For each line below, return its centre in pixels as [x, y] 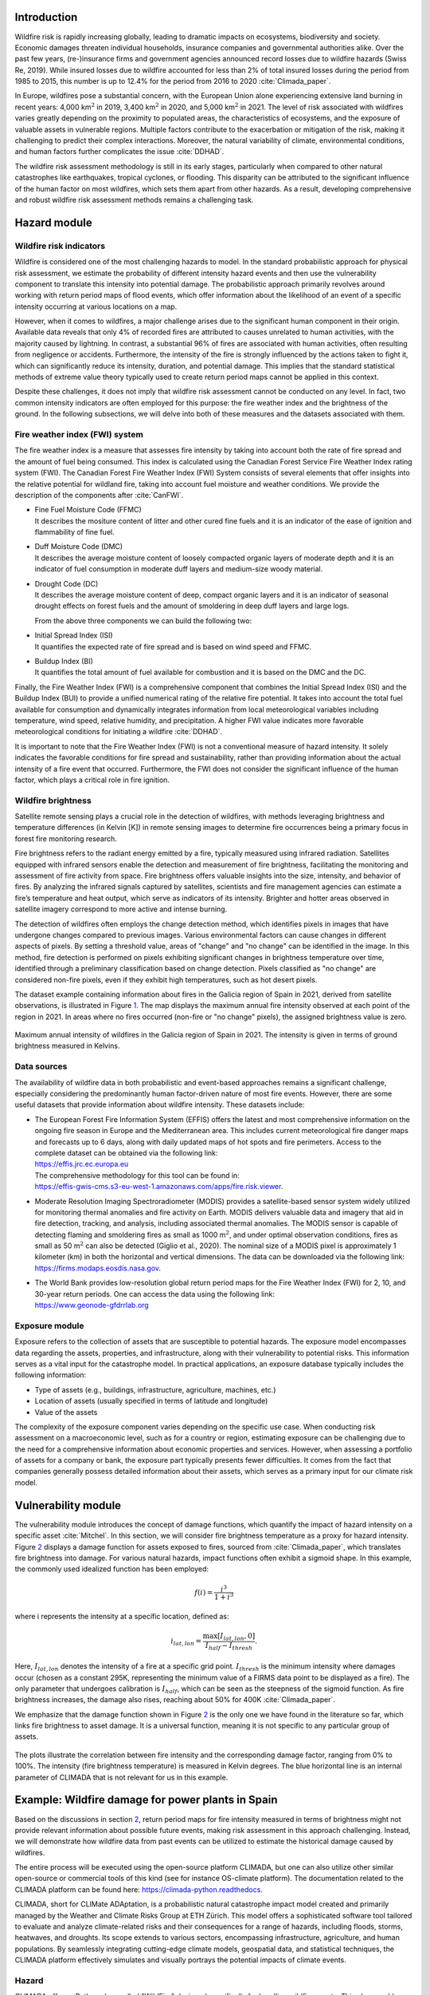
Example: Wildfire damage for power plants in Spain [146, 1800]
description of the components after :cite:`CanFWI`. [99, 495]
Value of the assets [66, 1412]
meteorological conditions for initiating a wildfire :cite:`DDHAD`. [119, 732]
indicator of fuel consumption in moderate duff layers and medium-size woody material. [179, 569]
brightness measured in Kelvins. [67, 1046]
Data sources [41, 1067]
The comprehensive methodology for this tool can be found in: [137, 1175]
